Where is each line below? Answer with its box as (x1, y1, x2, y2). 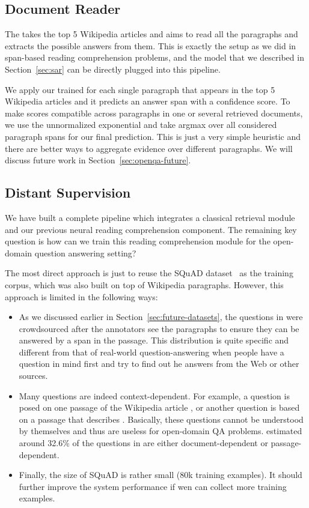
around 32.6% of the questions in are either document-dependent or (19, 437, 268, 449)
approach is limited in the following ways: (5, 290, 158, 303)
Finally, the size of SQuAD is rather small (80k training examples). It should (19, 468, 302, 481)
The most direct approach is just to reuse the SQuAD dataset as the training (5, 267, 293, 279)
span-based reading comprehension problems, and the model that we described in (5, 51, 304, 64)
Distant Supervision (5, 183, 131, 202)
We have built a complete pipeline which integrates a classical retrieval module (5, 211, 295, 223)
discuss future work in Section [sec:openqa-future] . (5, 154, 191, 166)
